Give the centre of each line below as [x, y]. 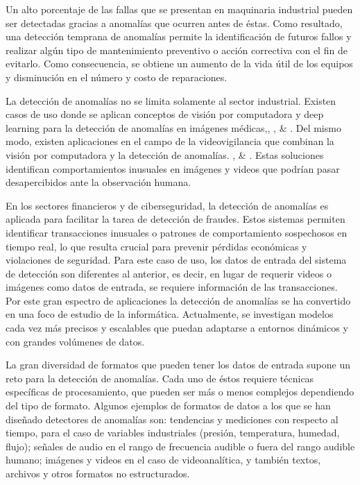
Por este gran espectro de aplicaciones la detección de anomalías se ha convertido [178, 300]
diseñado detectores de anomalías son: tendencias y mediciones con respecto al [172, 419]
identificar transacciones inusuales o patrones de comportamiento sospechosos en [177, 232]
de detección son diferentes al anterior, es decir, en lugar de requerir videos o [169, 273]
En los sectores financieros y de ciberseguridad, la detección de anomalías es [167, 205]
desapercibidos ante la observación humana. [98, 182]
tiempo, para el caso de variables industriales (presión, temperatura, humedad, [173, 433]
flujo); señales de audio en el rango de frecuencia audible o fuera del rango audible [180, 446]
